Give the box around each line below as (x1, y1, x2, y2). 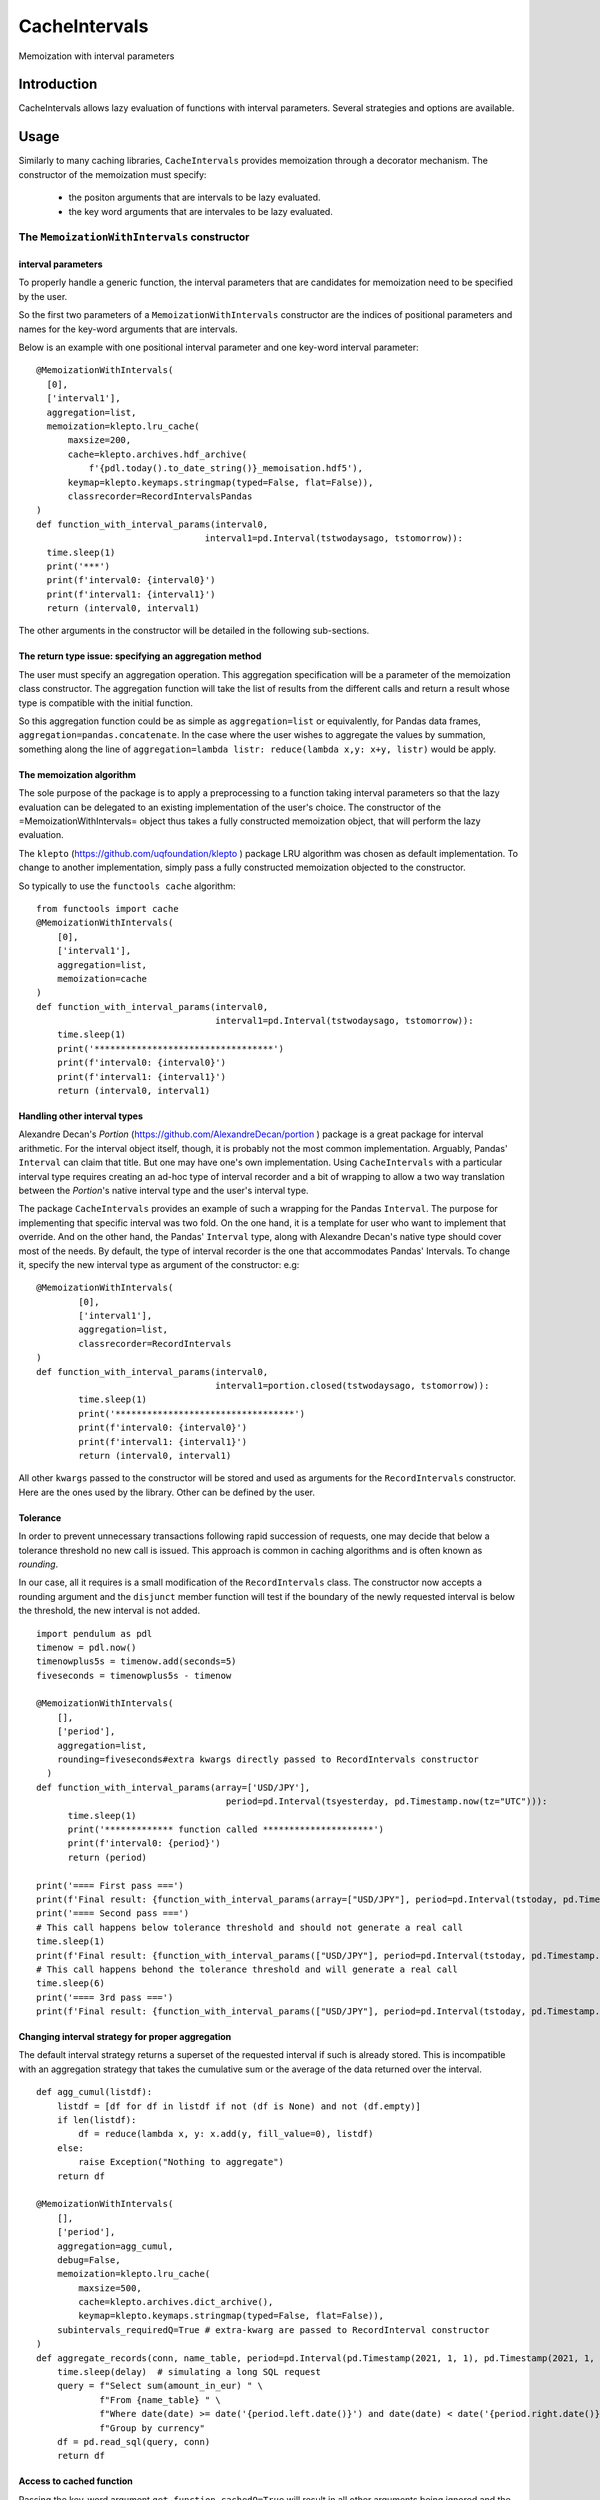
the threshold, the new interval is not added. (18, 1605, 200, 1617)
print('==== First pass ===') (36, 1880, 185, 1891)
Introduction (18, 76, 98, 93)
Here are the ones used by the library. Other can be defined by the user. (18, 1486, 315, 1498)
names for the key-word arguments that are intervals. (18, 323, 239, 335)
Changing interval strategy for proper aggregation (18, 2031, 232, 2043)
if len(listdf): (56, 2115, 137, 2126)
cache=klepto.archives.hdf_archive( (67, 448, 248, 460)
